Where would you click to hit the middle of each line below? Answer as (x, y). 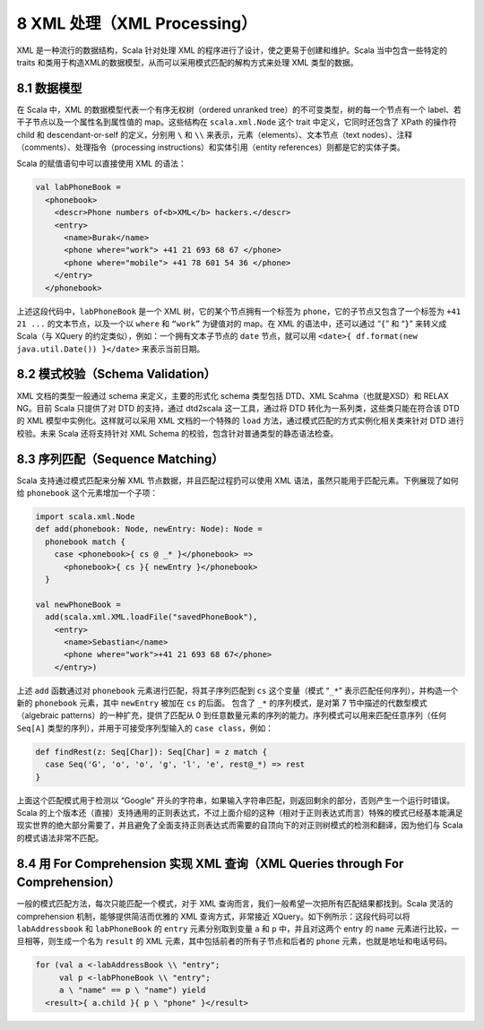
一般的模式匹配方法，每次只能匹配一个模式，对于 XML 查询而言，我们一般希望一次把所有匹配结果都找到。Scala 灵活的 (235, 904)
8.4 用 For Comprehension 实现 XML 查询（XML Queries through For (210, 864)
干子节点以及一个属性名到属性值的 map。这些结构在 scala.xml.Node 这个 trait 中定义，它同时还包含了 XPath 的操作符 (237, 122)
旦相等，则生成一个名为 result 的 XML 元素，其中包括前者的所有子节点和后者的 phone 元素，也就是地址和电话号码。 (234, 941)
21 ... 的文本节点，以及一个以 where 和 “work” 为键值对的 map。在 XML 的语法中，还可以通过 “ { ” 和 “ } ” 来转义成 (232, 324)
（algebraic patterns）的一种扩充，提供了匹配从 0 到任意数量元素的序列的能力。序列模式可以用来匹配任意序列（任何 (232, 715)
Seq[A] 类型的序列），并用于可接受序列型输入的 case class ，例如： (145, 728)
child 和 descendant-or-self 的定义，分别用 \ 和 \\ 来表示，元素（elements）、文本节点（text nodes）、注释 (214, 134)
